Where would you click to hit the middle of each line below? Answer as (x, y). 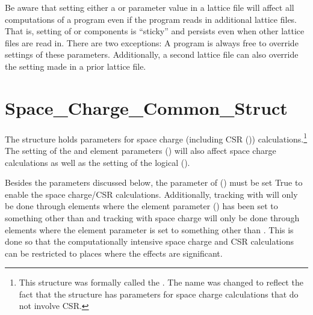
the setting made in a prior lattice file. (76, 66)
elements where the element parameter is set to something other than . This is (149, 229)
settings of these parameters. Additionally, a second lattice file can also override (152, 54)
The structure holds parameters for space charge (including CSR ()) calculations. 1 (156, 138)
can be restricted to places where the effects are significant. (114, 253)
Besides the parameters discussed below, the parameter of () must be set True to (154, 182)
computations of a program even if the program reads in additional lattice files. (151, 19)
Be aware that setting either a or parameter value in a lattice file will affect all (150, 7)
